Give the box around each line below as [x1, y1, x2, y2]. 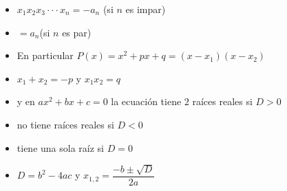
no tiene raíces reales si [17, 117, 114, 131]
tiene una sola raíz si [17, 140, 104, 155]
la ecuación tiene [111, 94, 182, 109]
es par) [62, 25, 92, 39]
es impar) [125, 2, 166, 16]
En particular [17, 48, 74, 63]
